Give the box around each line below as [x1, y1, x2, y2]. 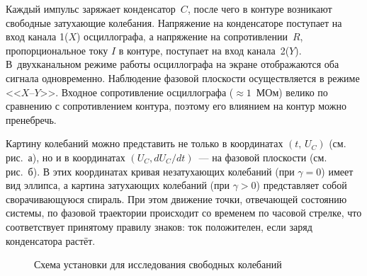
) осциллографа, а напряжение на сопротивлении [77, 29, 288, 44]
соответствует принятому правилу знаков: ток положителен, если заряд [6, 219, 312, 234]
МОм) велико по [256, 84, 328, 99]
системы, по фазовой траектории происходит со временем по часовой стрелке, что [6, 205, 362, 220]
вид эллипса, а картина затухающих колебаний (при [6, 178, 230, 192]
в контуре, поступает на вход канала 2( [118, 42, 290, 57]
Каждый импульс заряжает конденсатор [6, 1, 176, 16]
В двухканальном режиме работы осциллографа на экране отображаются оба [6, 57, 339, 71]
